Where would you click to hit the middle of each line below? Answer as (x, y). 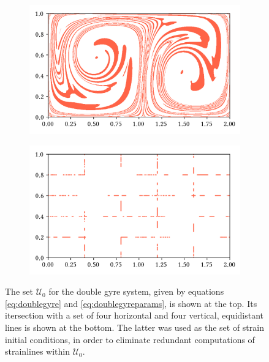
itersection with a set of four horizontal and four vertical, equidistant (134, 315)
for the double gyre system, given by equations (136, 291)
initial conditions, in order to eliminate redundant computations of (130, 339)
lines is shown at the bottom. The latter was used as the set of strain (134, 327)
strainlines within (37, 351)
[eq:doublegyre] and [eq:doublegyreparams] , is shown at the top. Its (131, 303)
